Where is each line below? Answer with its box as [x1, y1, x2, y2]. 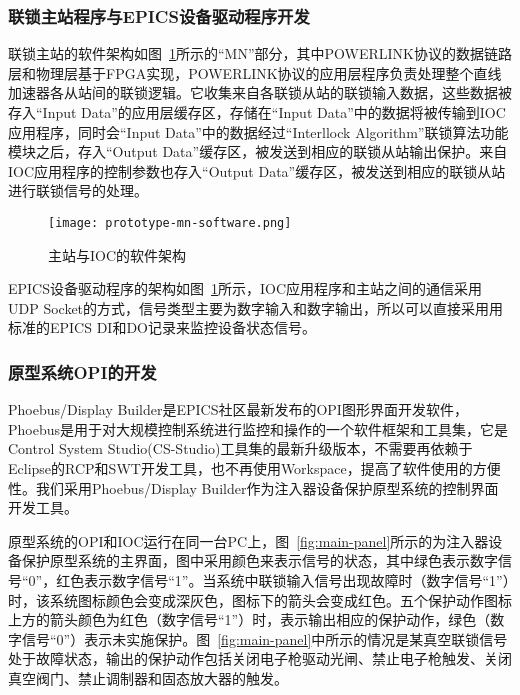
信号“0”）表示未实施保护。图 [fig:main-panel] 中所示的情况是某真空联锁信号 [21, 628, 508, 649]
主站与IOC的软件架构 [48, 244, 187, 265]
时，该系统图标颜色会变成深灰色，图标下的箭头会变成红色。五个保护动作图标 [8, 589, 512, 610]
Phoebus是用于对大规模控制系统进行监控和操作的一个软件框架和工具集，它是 [8, 418, 509, 439]
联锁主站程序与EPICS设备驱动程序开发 [8, 3, 310, 28]
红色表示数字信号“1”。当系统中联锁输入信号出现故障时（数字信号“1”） [56, 569, 510, 590]
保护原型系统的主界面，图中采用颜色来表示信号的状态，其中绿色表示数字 [21, 550, 498, 571]
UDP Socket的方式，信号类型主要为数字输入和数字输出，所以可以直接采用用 [8, 297, 504, 318]
